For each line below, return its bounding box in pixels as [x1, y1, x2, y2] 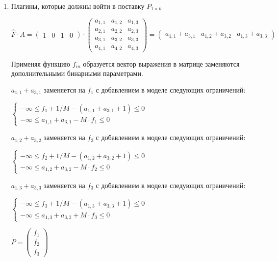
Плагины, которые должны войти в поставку [11, 1, 145, 11]
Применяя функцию [11, 58, 70, 69]
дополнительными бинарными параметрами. [11, 68, 143, 78]
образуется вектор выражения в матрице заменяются [83, 58, 240, 69]
